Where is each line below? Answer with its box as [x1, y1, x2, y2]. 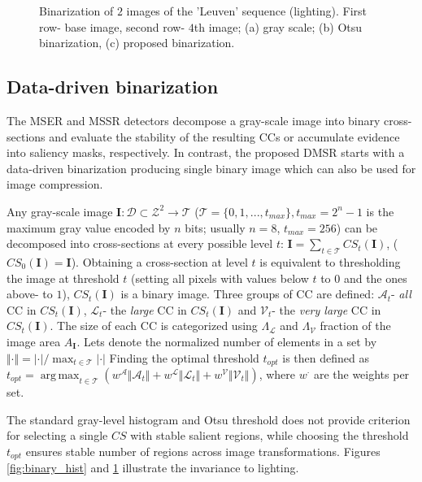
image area [7, 332, 61, 350]
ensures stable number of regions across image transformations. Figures [25, 442, 381, 459]
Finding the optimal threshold [109, 349, 259, 366]
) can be [336, 219, 378, 236]
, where [259, 365, 296, 382]
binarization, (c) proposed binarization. [39, 34, 235, 51]
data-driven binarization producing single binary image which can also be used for [7, 159, 416, 176]
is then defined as [282, 349, 370, 366]
